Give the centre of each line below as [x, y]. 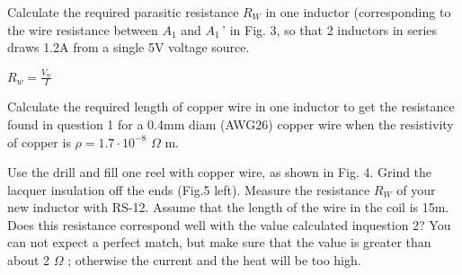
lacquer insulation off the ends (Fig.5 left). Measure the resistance [189, 189]
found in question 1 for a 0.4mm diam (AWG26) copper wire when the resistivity [231, 124]
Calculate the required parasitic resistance [123, 12]
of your [416, 189]
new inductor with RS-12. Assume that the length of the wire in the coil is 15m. [228, 207]
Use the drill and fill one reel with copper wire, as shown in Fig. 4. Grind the [220, 172]
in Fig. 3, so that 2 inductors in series [333, 29]
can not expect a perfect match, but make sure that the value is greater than [219, 242]
